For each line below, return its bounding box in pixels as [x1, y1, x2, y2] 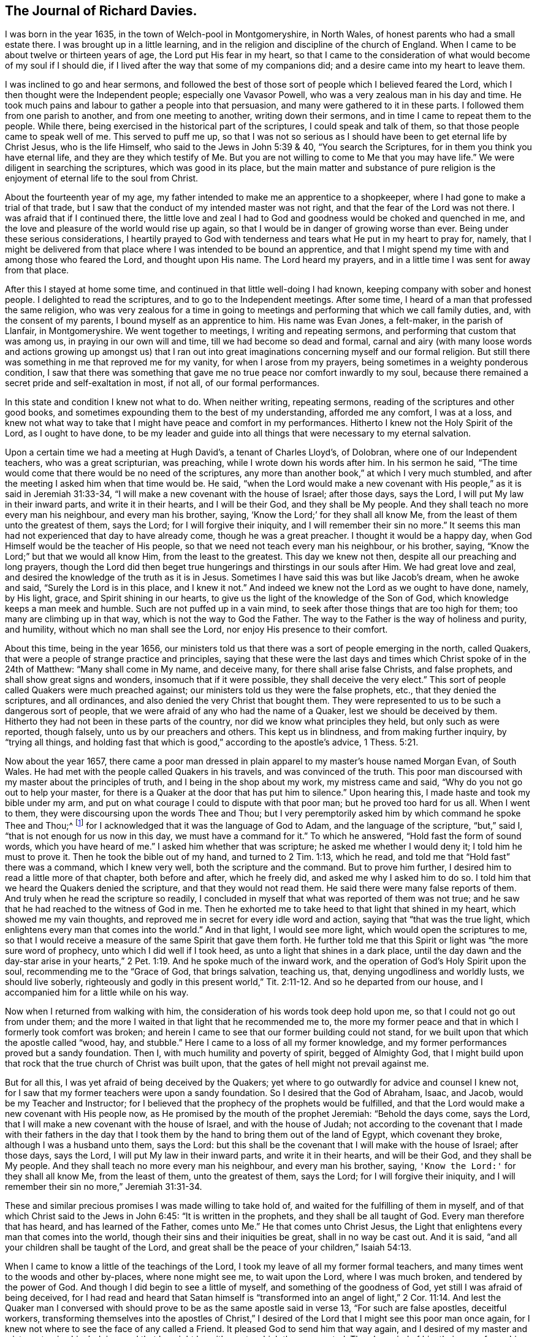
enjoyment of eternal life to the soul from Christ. [5, 173, 199, 184]
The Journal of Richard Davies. [5, 3, 197, 18]
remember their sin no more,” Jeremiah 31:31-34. [5, 1181, 202, 1192]
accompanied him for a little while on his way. [5, 987, 189, 998]
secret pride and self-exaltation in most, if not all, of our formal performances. [5, 378, 320, 389]
